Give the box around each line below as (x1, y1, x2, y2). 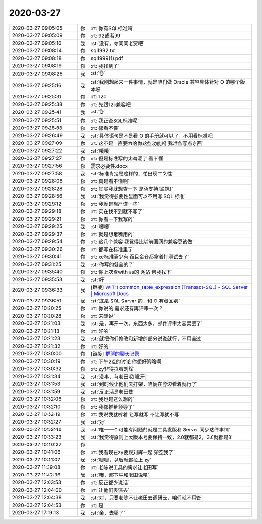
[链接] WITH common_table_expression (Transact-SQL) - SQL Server (90, 284, 248, 290)
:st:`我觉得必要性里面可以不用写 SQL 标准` (90, 193, 186, 200)
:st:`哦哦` (90, 147, 111, 154)
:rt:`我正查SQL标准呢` (90, 117, 139, 124)
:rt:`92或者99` (90, 32, 122, 39)
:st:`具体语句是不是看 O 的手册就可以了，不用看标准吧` (90, 132, 214, 139)
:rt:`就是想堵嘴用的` (90, 231, 134, 238)
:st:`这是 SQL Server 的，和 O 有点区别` (90, 297, 180, 304)
